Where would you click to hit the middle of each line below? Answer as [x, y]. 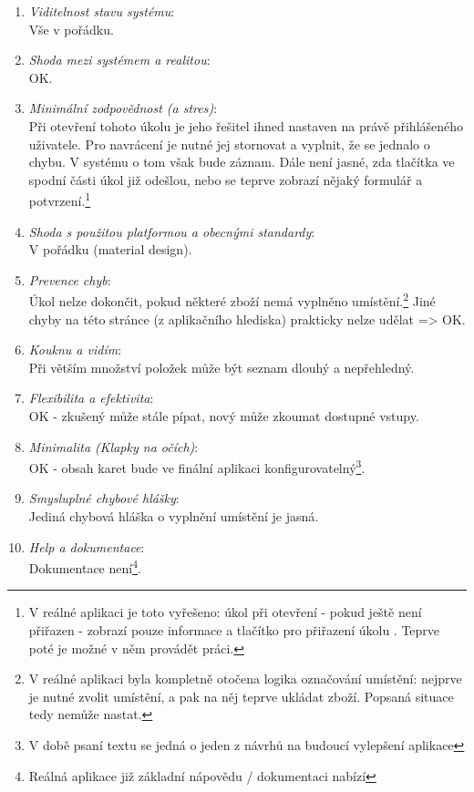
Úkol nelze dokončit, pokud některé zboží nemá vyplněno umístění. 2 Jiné [232, 300]
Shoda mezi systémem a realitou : [119, 60]
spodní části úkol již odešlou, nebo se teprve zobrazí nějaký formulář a [226, 179]
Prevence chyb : [70, 279]
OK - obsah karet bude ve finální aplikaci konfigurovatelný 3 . [197, 466]
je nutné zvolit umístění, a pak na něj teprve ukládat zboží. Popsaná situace [241, 696]
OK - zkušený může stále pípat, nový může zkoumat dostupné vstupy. [224, 416]
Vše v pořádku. [71, 29]
